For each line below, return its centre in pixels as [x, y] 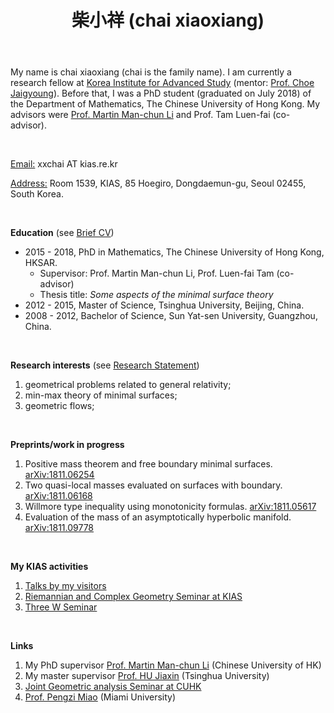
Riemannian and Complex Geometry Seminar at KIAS [133, 597]
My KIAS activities [49, 567]
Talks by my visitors [65, 586]
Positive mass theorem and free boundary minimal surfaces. [148, 464]
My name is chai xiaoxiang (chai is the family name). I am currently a [151, 72]
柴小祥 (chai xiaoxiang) [168, 20]
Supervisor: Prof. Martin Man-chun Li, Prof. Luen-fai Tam [157, 273]
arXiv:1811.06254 [59, 475]
